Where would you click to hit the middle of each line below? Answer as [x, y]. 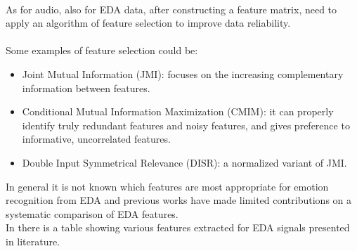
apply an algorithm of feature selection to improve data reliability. [148, 23]
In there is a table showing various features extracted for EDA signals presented [178, 227]
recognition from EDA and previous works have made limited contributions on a [178, 200]
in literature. [33, 241]
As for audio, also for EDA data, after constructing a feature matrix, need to [171, 9]
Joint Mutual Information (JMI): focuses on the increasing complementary [183, 73]
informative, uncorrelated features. [96, 139]
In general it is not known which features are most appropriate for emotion [167, 186]
